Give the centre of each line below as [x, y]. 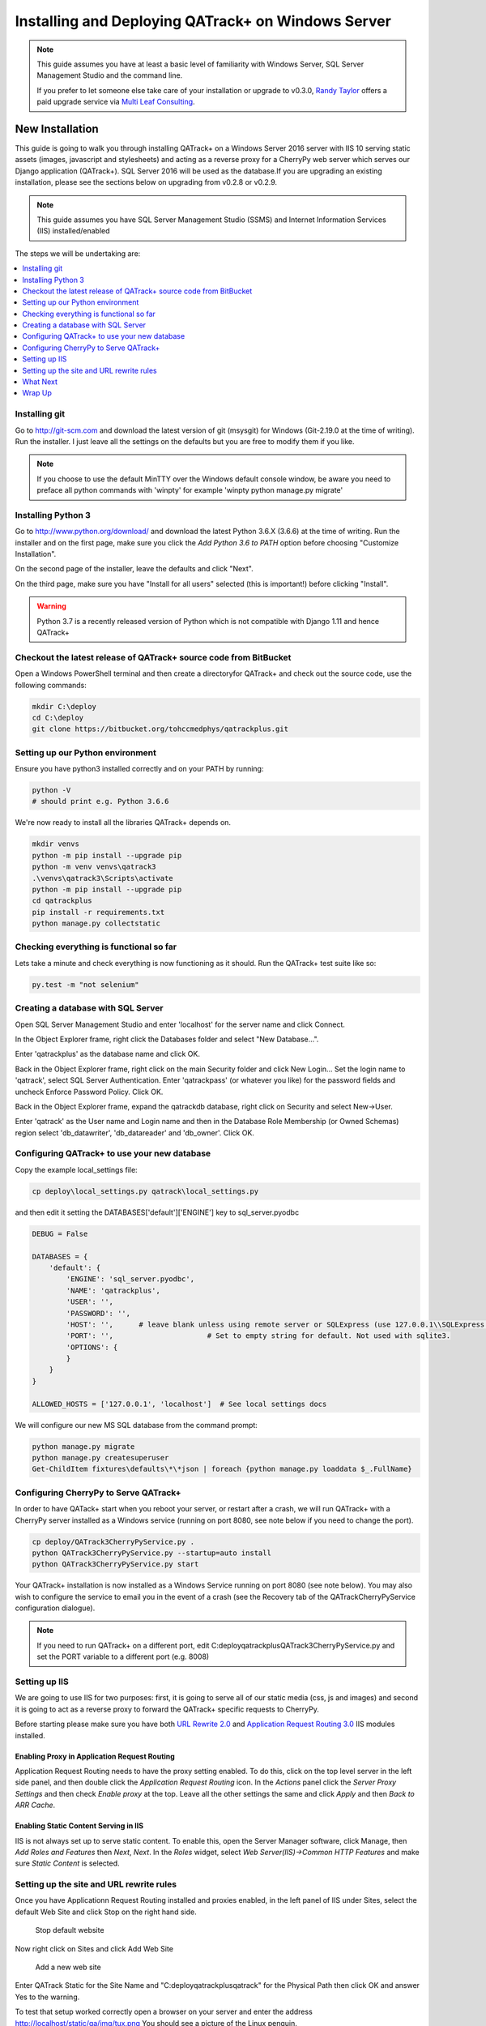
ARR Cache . [35, 1805]
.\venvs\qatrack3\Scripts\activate [102, 878]
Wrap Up [37, 393]
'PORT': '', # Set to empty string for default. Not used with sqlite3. [258, 1336]
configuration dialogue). [55, 1608]
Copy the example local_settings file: [76, 1169]
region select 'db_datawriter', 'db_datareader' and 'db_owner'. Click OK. [135, 1133]
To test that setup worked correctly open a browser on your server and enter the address [164, 2012]
